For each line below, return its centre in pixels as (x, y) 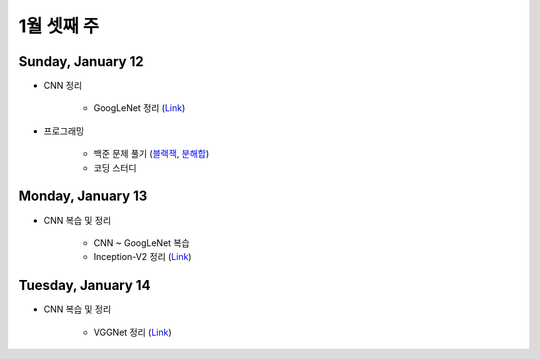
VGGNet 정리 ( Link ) (132, 332)
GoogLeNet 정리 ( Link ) (139, 108)
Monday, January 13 (83, 196)
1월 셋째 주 (59, 26)
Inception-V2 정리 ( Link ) (142, 257)
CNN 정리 (63, 86)
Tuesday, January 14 (84, 285)
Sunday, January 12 (81, 61)
